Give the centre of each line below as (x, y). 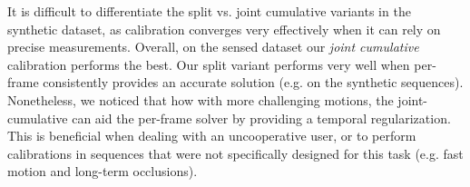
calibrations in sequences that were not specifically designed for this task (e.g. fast (235, 153)
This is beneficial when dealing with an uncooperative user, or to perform (212, 136)
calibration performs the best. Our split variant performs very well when (209, 64)
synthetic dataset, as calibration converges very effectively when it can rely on (224, 29)
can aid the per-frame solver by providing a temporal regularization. (261, 118)
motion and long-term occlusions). (103, 171)
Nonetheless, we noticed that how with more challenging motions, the (201, 99)
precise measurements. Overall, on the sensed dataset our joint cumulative (213, 47)
